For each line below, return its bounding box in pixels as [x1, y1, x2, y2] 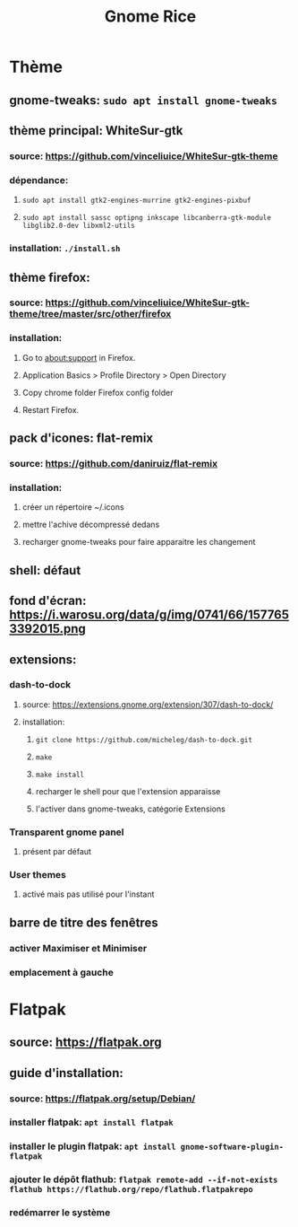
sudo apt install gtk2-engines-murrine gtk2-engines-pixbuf [21, 196, 251, 206]
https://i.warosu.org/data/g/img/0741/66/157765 [9, 608, 289, 623]
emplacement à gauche [9, 966, 114, 978]
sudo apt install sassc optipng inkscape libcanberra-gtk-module [21, 214, 271, 223]
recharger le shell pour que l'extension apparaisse [35, 785, 221, 796]
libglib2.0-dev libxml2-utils [21, 222, 136, 231]
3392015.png [9, 621, 87, 636]
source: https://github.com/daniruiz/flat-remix [9, 458, 217, 470]
